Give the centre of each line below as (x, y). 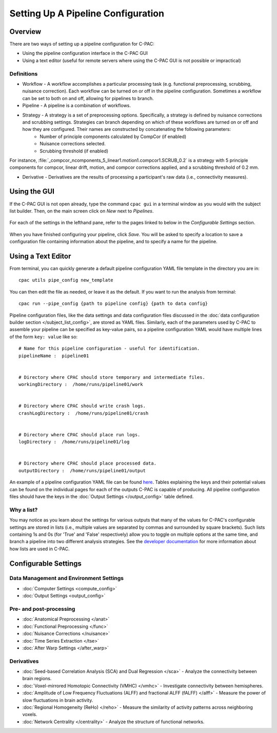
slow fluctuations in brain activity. (58, 700)
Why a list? (24, 510)
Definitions (24, 73)
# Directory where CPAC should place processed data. (87, 464)
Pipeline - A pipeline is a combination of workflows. (76, 106)
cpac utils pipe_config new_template (66, 280)
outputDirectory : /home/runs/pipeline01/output (82, 470)
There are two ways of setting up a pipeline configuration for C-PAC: (82, 44)
